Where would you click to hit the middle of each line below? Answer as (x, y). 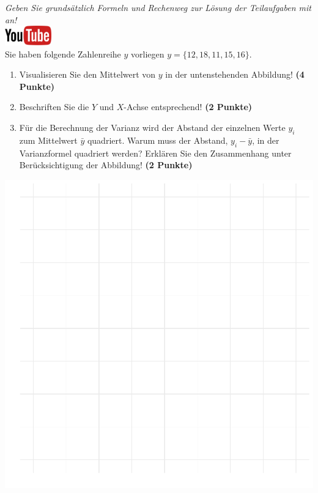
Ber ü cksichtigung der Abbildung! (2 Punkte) (106, 165)
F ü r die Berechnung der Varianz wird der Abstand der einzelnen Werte (152, 127)
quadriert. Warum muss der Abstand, (157, 140)
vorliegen (148, 54)
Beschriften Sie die (54, 107)
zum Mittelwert (48, 140)
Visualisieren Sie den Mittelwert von (87, 74)
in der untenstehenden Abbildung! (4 (235, 74)
